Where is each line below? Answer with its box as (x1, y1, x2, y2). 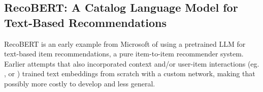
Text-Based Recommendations (4, 14, 167, 30)
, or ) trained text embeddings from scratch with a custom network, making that (4, 68, 255, 79)
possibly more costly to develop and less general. (4, 78, 155, 88)
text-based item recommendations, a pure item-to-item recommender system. (4, 48, 244, 59)
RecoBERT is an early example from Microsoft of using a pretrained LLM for (4, 38, 246, 49)
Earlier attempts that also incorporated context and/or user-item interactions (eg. (4, 58, 259, 69)
